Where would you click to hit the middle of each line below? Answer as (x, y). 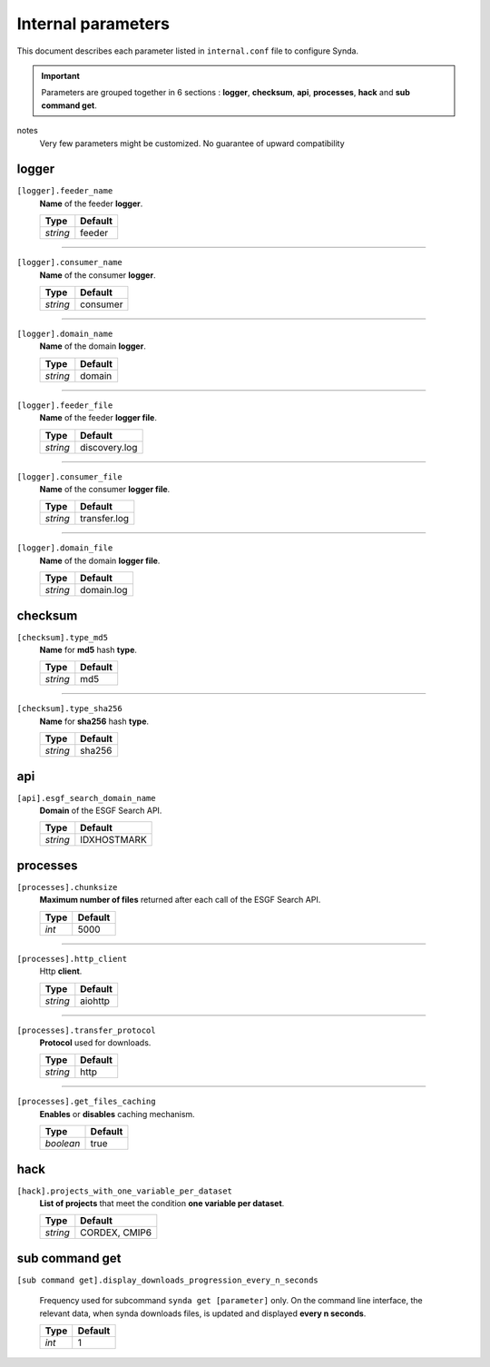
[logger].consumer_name (69, 263)
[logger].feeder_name (65, 191)
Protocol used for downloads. (95, 1042)
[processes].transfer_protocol (86, 1030)
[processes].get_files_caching (86, 1102)
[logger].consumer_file (69, 476)
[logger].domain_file (65, 548)
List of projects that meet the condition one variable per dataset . (162, 1204)
